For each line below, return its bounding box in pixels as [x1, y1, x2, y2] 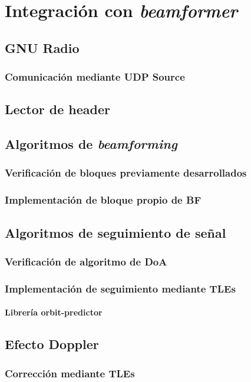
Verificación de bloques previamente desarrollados [5, 165, 247, 180]
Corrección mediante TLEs [5, 366, 135, 380]
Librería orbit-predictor [5, 306, 103, 318]
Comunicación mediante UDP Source [5, 69, 185, 84]
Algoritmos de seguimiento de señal [5, 223, 226, 241]
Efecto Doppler [5, 335, 99, 353]
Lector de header [5, 100, 110, 118]
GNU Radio [5, 38, 80, 57]
